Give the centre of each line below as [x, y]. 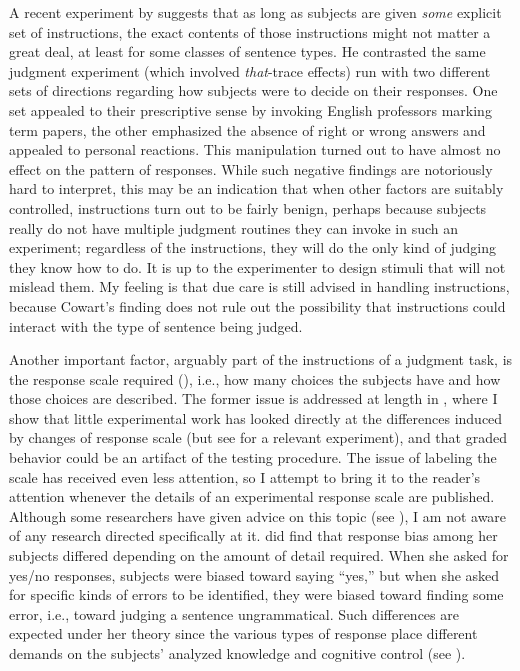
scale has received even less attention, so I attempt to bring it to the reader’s [245, 476]
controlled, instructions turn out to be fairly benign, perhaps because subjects [248, 207]
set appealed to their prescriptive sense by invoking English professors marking [250, 109]
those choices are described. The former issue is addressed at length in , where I [253, 398]
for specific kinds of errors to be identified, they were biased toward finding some [256, 594]
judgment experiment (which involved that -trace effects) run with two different [250, 70]
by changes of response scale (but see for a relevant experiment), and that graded [258, 437]
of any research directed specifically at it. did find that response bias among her [253, 535]
